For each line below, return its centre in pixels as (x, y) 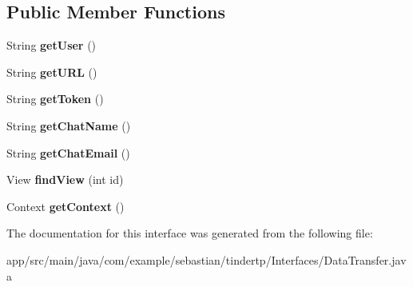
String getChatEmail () (68, 152)
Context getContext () (66, 206)
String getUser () (52, 45)
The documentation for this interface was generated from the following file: (190, 233)
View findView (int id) (65, 179)
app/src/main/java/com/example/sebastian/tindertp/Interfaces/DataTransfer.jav (206, 259)
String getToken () (55, 99)
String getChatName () (69, 125)
